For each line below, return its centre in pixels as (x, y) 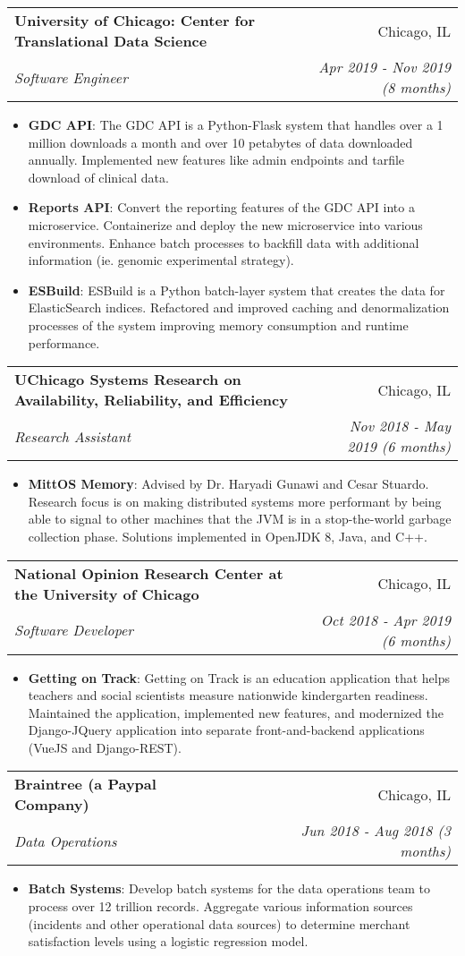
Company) (52, 805)
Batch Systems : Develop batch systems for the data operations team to (229, 888)
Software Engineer (71, 77)
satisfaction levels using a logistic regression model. (168, 941)
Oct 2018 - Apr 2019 (385, 619)
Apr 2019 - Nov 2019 (385, 67)
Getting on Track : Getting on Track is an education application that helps (239, 677)
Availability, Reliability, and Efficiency (151, 400)
